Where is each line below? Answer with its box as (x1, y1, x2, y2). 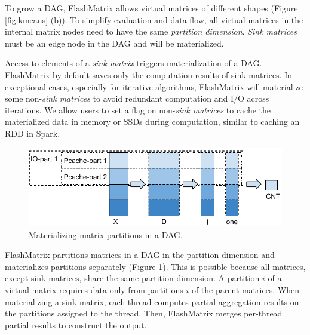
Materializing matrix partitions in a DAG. (29, 228, 183, 241)
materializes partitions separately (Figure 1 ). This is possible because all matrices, (5, 260, 306, 272)
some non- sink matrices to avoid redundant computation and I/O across (5, 92, 269, 105)
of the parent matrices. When (191, 283, 300, 296)
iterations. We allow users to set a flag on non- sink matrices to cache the (5, 103, 271, 116)
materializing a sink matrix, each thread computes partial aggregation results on (5, 295, 299, 308)
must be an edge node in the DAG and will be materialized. (5, 36, 224, 49)
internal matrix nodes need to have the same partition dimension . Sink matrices (5, 25, 297, 38)
